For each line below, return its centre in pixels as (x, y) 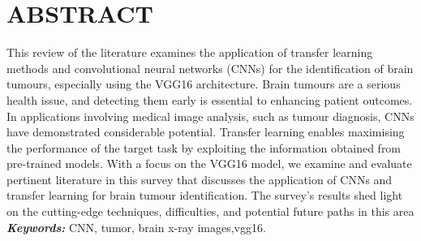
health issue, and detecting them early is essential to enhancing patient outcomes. (210, 99)
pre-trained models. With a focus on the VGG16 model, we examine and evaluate (209, 164)
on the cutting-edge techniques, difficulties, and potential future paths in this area (210, 211)
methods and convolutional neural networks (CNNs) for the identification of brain (210, 68)
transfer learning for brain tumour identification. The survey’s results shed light (205, 195)
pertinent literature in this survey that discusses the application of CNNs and (200, 179)
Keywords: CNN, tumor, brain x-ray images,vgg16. (136, 227)
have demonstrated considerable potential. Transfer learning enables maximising (206, 132)
